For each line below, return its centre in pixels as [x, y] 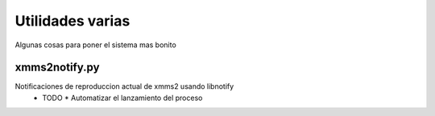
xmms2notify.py [57, 68]
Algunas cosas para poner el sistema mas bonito [95, 45]
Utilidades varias [72, 21]
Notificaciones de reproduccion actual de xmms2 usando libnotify [124, 86]
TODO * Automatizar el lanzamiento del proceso [122, 98]
